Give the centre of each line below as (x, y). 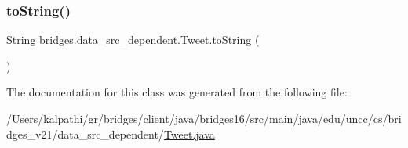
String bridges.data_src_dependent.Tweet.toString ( (133, 40)
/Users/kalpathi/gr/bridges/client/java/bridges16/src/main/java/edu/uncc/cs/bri (204, 118)
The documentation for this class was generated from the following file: (177, 92)
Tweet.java (189, 134)
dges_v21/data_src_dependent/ (85, 134)
